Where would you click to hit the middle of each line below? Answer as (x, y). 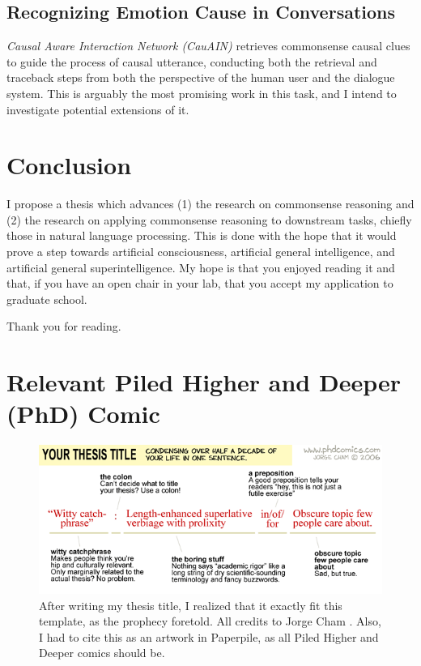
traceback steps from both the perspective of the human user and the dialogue (201, 77)
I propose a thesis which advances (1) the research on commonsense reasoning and (210, 204)
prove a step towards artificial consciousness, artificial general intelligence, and (201, 252)
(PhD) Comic (83, 414)
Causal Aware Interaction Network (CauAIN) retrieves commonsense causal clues (208, 46)
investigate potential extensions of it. (98, 109)
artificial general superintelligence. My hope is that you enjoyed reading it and (201, 267)
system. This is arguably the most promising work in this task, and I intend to (202, 93)
